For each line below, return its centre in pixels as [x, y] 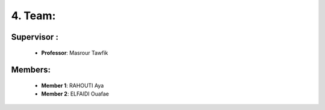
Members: [31, 70]
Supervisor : [35, 37]
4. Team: [33, 16]
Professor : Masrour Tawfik [75, 53]
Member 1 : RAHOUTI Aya [73, 85]
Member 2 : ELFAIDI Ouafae [75, 94]
